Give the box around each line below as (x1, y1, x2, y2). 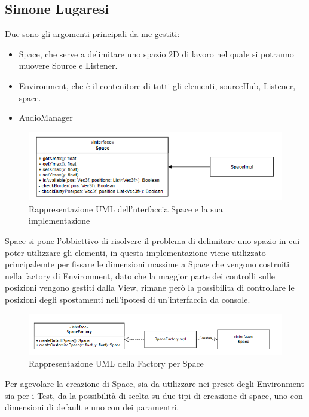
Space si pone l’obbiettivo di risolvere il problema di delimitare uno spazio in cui (5, 235, 300, 247)
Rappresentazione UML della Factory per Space (29, 357, 204, 370)
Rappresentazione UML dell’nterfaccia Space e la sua (29, 202, 223, 215)
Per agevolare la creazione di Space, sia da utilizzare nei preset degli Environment (5, 378, 304, 390)
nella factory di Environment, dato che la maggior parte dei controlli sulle (5, 269, 275, 282)
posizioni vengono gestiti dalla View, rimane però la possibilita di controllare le (5, 281, 295, 294)
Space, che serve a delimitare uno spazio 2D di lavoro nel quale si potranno (19, 47, 294, 60)
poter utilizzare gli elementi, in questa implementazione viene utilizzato (5, 246, 266, 258)
